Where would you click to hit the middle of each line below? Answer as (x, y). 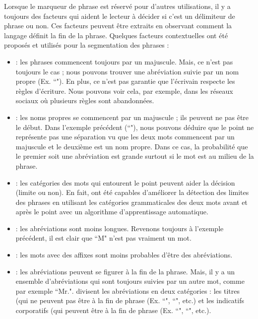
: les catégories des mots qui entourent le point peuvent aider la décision (125, 182)
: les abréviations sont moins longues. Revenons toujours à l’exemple (120, 228)
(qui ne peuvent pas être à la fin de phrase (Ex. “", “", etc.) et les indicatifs (130, 300)
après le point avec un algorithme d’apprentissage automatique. (112, 212)
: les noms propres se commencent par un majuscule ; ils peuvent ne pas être (132, 117)
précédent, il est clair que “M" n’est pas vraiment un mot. (103, 238)
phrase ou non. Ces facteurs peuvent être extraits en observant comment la (118, 26)
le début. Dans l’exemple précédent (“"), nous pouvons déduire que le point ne (135, 127)
